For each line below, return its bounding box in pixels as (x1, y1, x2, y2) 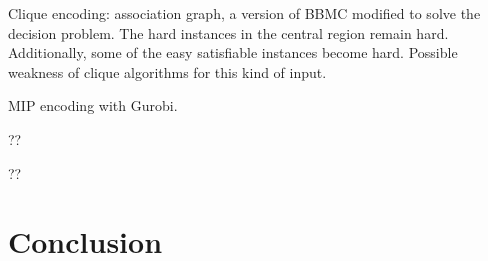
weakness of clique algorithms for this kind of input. (8, 61, 327, 82)
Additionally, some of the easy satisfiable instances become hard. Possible (8, 42, 458, 63)
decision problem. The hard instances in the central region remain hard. (8, 22, 449, 43)
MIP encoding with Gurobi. (8, 95, 178, 116)
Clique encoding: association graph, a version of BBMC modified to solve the (8, 3, 481, 23)
